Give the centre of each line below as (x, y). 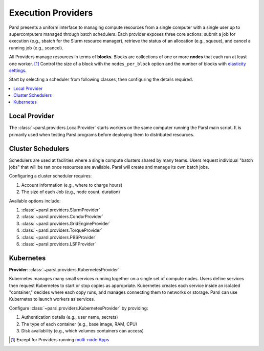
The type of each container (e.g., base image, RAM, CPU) (79, 324)
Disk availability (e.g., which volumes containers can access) (83, 330)
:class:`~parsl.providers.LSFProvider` (59, 244)
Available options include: (35, 201)
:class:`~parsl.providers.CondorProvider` (62, 217)
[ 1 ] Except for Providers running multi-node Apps (60, 340)
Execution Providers (51, 13)
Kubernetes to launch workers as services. (52, 299)
